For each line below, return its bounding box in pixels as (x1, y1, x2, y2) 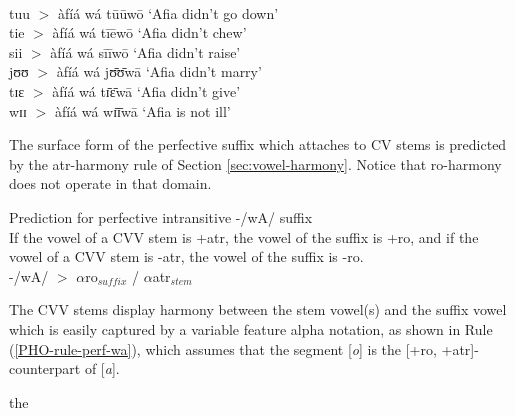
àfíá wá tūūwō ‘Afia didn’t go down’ (58, 2, 279, 23)
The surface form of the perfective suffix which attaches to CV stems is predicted (9, 134, 507, 155)
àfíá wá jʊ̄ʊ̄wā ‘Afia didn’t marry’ (56, 61, 262, 82)
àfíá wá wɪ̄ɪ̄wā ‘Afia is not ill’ (54, 100, 231, 121)
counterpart (9, 358, 81, 379)
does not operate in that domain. (9, 173, 212, 194)
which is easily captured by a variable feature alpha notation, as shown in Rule (9, 318, 493, 339)
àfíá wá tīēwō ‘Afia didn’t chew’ (52, 22, 247, 43)
